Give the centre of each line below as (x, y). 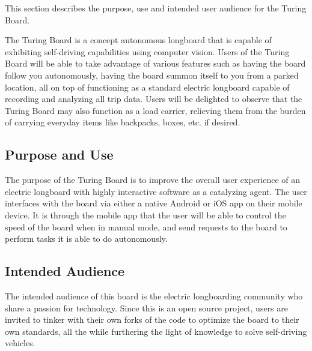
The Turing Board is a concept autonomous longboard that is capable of (138, 40)
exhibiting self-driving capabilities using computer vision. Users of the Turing (147, 51)
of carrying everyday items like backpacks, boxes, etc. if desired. (123, 122)
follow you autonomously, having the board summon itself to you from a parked (152, 75)
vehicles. (20, 343)
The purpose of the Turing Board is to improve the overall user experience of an (153, 180)
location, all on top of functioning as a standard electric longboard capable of (147, 87)
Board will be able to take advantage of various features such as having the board (155, 63)
